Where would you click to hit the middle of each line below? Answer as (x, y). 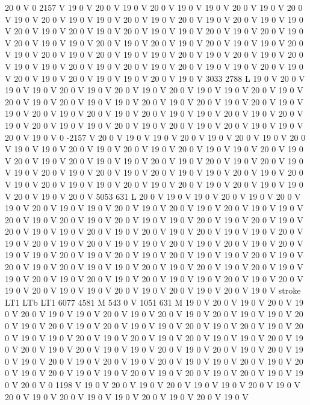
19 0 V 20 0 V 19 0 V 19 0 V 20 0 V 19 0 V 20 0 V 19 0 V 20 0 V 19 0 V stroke (153, 290)
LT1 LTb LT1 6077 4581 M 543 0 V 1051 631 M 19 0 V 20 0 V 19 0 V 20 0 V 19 (154, 302)
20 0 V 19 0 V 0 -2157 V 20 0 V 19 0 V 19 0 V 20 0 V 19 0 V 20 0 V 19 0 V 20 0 (155, 137)
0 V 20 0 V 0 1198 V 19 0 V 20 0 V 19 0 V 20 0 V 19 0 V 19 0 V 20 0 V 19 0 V (153, 385)
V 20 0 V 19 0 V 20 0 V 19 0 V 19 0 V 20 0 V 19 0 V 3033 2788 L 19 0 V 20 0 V (155, 78)
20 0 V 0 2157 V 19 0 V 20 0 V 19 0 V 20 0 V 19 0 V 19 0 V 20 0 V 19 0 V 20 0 (154, 7)
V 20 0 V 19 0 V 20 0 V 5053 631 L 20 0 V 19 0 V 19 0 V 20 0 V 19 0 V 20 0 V (153, 196)
